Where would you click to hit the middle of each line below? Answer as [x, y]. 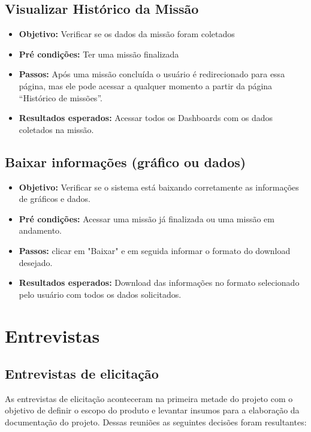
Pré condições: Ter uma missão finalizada [99, 54]
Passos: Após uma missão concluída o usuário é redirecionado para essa [152, 74]
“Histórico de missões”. [61, 97]
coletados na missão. [56, 129]
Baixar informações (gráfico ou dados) [126, 161]
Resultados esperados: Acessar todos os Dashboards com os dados [146, 118]
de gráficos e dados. [55, 199]
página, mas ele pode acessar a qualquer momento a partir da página [146, 85]
